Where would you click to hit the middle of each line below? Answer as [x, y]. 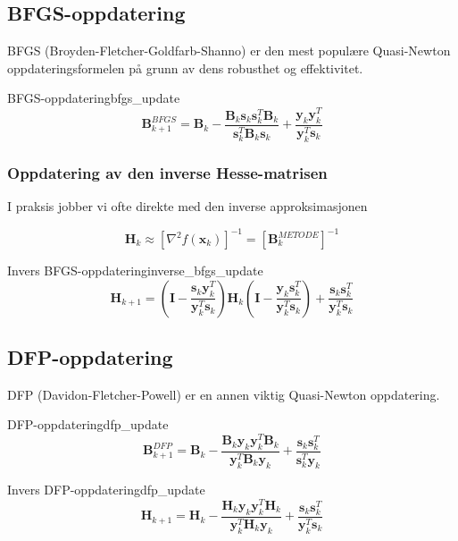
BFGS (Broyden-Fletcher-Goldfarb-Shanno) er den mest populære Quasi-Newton [229, 51]
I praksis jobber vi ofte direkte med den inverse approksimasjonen [187, 205]
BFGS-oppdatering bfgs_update [94, 98]
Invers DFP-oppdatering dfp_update [106, 490]
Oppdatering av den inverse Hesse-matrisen [167, 172]
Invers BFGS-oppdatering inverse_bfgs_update [135, 270]
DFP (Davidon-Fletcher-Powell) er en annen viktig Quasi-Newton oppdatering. [224, 394]
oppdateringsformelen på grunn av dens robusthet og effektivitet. [185, 68]
